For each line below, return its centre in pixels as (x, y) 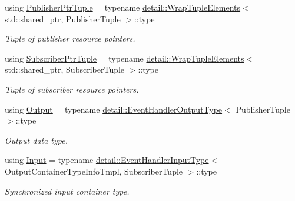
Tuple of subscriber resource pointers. (72, 89)
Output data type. (36, 140)
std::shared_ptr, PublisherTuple (63, 18)
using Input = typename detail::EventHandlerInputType (107, 160)
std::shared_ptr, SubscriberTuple (65, 69)
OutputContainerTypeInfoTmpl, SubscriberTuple (94, 171)
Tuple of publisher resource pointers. (70, 38)
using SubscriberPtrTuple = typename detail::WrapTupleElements (125, 58)
